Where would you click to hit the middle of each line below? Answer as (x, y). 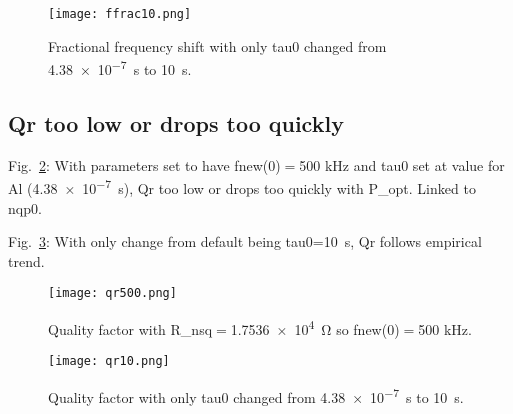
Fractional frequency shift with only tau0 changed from (217, 45)
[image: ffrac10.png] (120, 14)
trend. (26, 260)
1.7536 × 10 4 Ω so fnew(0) (315, 327)
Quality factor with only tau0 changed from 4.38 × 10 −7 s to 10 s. (256, 395)
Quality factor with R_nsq (130, 328)
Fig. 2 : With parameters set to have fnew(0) (144, 164)
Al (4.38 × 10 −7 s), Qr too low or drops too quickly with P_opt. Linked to (242, 186)
